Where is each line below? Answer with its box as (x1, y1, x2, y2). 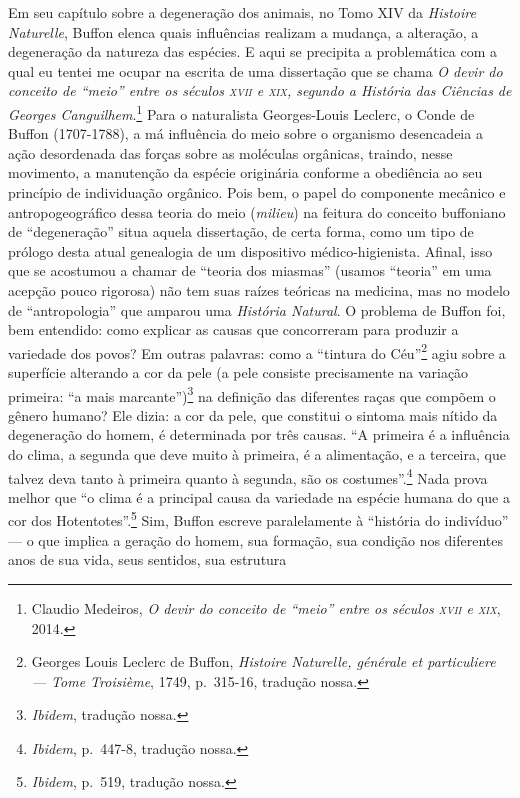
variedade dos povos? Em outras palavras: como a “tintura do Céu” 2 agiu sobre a (8, 339, 506, 363)
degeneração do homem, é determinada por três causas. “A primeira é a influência (8, 424, 510, 445)
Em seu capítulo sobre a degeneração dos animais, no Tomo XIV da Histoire (8, 2, 476, 22)
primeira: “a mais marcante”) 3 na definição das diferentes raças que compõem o (8, 382, 496, 406)
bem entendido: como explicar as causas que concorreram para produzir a (8, 319, 459, 340)
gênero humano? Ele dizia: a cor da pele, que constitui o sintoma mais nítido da (8, 404, 498, 425)
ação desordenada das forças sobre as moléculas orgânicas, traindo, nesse (8, 142, 453, 163)
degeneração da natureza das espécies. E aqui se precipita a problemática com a (8, 41, 498, 62)
